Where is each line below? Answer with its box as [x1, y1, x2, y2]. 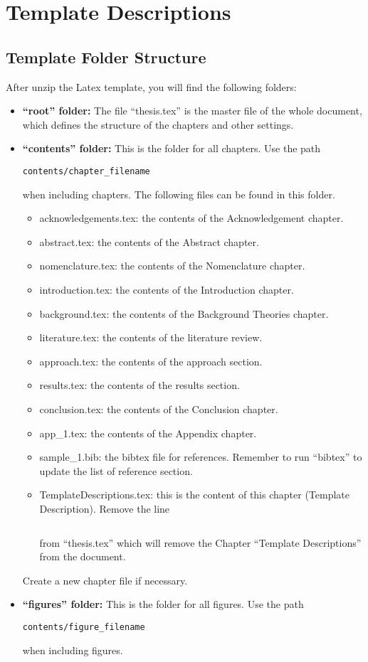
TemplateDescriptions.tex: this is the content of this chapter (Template [39, 487, 350, 502]
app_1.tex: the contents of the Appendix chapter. [39, 425, 257, 440]
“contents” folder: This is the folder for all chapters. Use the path [22, 141, 321, 156]
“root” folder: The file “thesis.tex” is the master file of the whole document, [22, 103, 362, 118]
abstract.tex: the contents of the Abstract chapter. [39, 234, 259, 249]
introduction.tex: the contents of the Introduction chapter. [39, 282, 294, 297]
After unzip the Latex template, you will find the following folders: [6, 79, 297, 94]
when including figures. [22, 642, 123, 657]
